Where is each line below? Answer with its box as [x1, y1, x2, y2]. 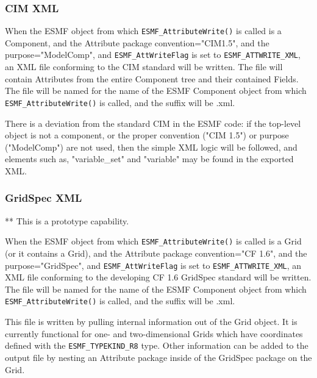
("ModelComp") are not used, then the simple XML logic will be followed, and [5, 140, 297, 153]
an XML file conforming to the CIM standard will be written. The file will [5, 60, 283, 73]
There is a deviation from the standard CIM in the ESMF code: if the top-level [5, 116, 301, 129]
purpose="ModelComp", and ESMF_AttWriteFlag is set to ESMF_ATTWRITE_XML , [5, 48, 301, 61]
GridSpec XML [5, 190, 82, 205]
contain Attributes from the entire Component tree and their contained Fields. [5, 72, 299, 85]
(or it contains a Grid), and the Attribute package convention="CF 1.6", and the [5, 247, 307, 259]
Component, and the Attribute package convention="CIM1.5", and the [5, 36, 269, 49]
